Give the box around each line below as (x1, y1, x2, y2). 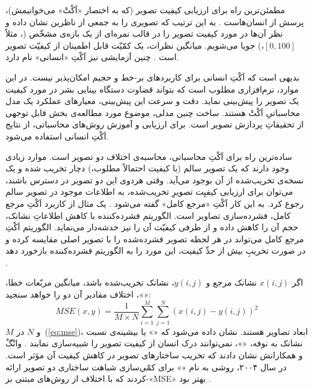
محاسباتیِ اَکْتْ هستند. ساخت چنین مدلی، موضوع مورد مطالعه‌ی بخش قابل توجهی (5, 106, 301, 118)
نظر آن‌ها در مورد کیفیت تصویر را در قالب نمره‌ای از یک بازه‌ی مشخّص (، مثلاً (5, 27, 283, 40)
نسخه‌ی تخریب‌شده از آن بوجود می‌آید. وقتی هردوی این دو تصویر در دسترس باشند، (5, 173, 304, 186)
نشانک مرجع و (206, 276, 257, 289)
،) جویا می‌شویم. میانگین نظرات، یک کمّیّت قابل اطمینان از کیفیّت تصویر (5, 38, 264, 51)
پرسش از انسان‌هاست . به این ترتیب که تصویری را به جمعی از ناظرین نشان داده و (5, 15, 304, 28)
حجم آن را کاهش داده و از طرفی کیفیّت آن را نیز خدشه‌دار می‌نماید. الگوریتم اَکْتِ (5, 221, 299, 233)
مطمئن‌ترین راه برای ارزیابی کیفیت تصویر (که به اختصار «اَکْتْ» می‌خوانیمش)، (5, 4, 285, 16)
